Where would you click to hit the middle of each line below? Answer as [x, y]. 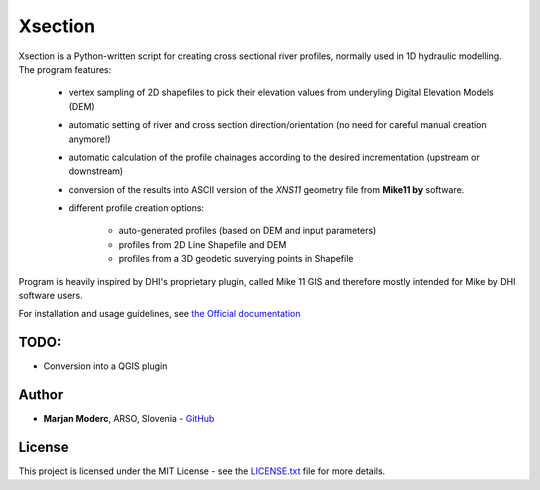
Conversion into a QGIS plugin [105, 366]
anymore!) [89, 139]
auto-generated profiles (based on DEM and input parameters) [247, 231]
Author [41, 395]
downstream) [96, 171]
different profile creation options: [136, 208]
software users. [51, 296]
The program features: [65, 69]
